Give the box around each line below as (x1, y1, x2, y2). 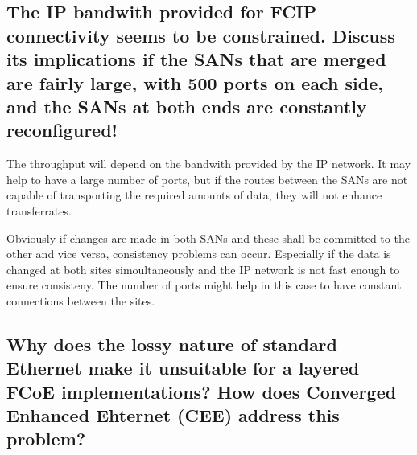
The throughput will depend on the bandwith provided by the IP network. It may (6, 155, 411, 172)
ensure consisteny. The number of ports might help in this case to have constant (6, 277, 402, 293)
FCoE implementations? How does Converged (6, 379, 397, 404)
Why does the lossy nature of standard (6, 331, 337, 356)
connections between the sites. (6, 292, 155, 309)
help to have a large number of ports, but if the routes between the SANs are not (6, 170, 408, 187)
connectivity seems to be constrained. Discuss (6, 23, 395, 47)
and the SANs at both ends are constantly (6, 93, 367, 118)
